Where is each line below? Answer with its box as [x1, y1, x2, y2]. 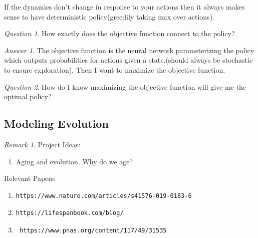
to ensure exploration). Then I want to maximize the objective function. [4, 64, 225, 75]
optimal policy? [4, 91, 52, 102]
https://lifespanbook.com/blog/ [16, 209, 124, 217]
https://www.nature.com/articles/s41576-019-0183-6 [16, 192, 192, 199]
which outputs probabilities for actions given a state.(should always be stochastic [4, 55, 253, 65]
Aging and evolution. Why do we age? [16, 156, 133, 166]
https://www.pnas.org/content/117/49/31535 [19, 226, 167, 234]
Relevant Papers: [4, 173, 56, 183]
